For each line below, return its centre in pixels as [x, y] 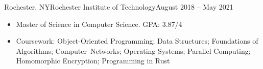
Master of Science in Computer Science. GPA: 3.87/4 [99, 24]
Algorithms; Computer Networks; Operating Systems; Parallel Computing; [133, 50]
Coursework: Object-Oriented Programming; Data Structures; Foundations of [137, 41]
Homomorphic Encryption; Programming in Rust [93, 61]
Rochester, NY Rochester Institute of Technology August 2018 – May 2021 [119, 7]
